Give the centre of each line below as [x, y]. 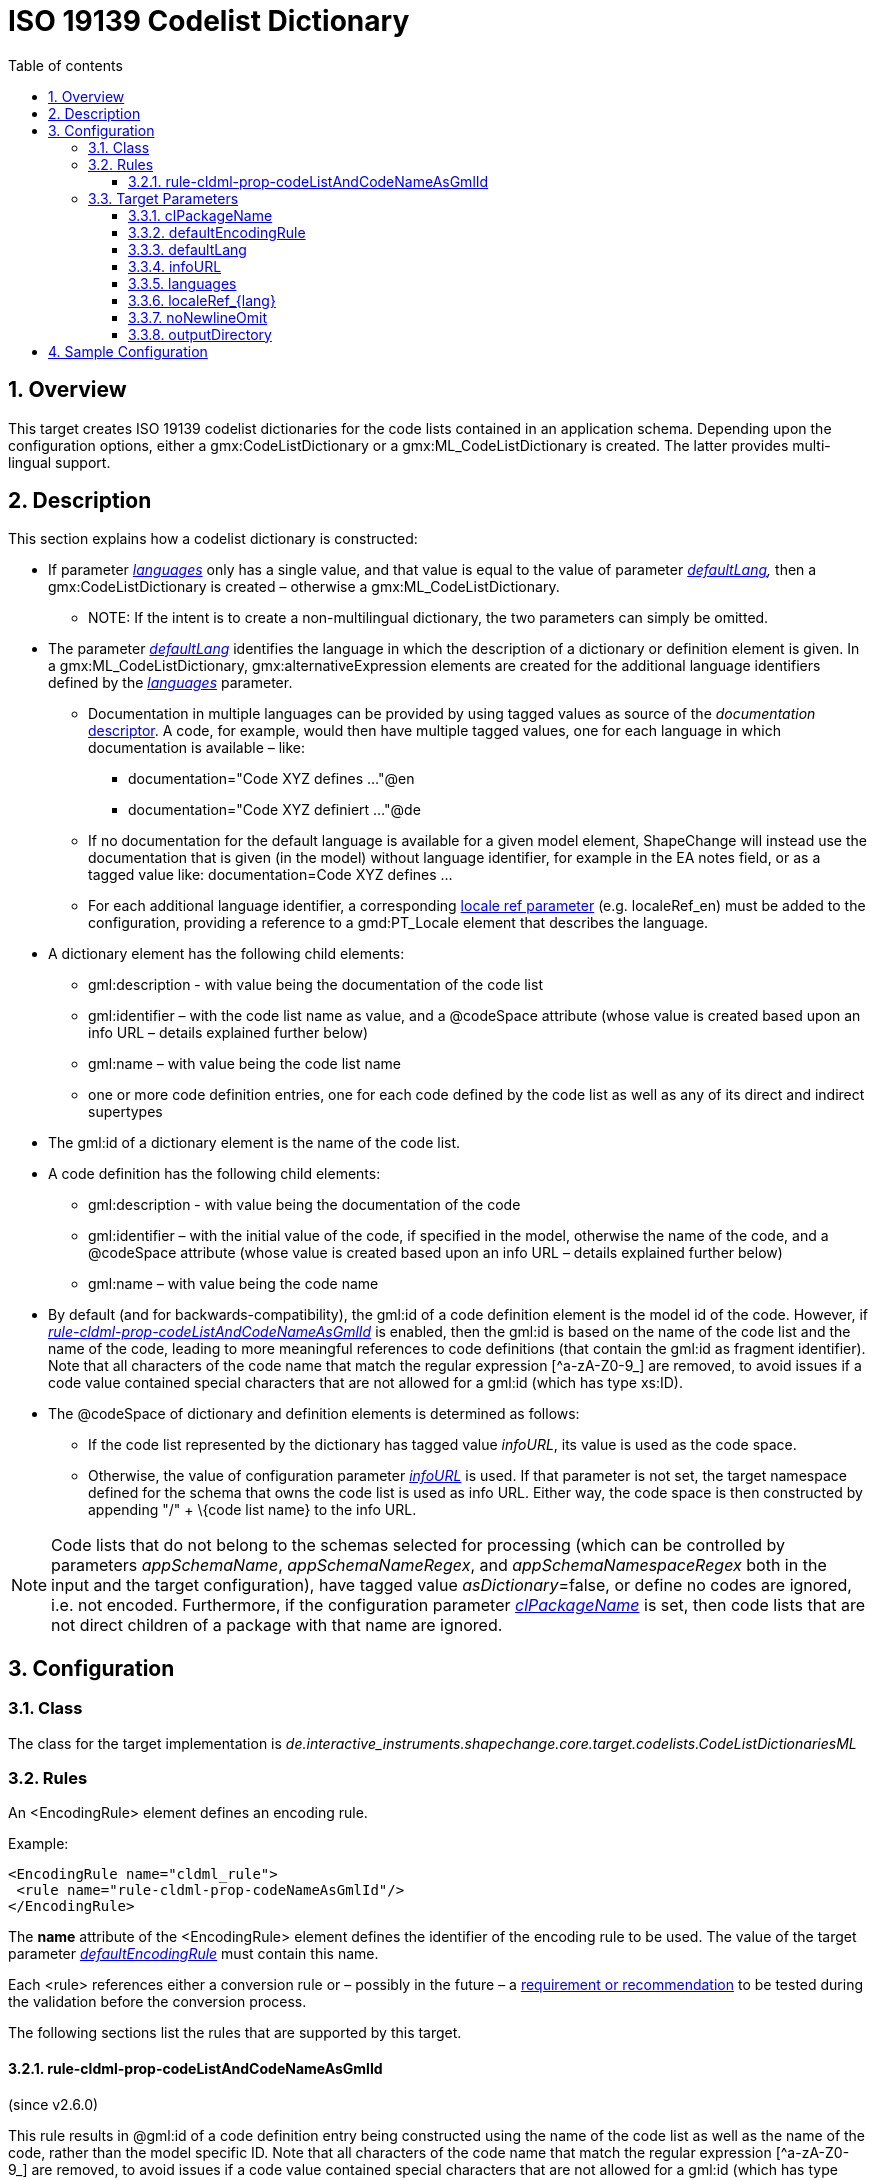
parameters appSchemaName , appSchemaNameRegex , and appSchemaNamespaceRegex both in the [439, 1565]
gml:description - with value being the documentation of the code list [315, 985]
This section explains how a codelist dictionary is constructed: [213, 539]
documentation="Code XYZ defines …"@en [271, 779]
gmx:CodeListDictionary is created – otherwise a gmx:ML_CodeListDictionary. [304, 587]
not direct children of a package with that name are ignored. [277, 1625]
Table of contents [65, 65]
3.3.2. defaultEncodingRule [217, 232]
